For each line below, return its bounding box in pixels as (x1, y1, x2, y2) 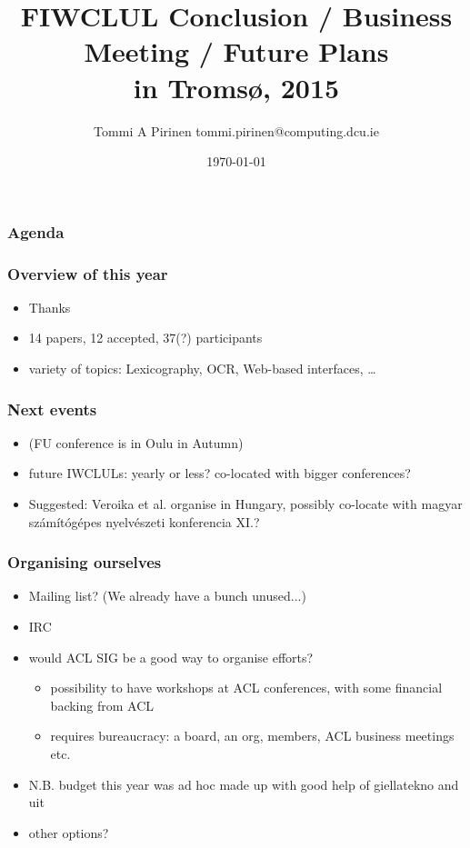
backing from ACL (50, 695, 154, 714)
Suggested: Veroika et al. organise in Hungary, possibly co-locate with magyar (28, 494, 463, 514)
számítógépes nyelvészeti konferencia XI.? (28, 512, 260, 531)
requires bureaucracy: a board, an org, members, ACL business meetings (50, 726, 455, 745)
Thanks (28, 297, 71, 316)
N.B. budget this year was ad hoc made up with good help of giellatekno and (28, 774, 459, 793)
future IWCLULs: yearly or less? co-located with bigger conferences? (28, 464, 411, 483)
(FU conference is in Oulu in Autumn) (28, 433, 244, 452)
